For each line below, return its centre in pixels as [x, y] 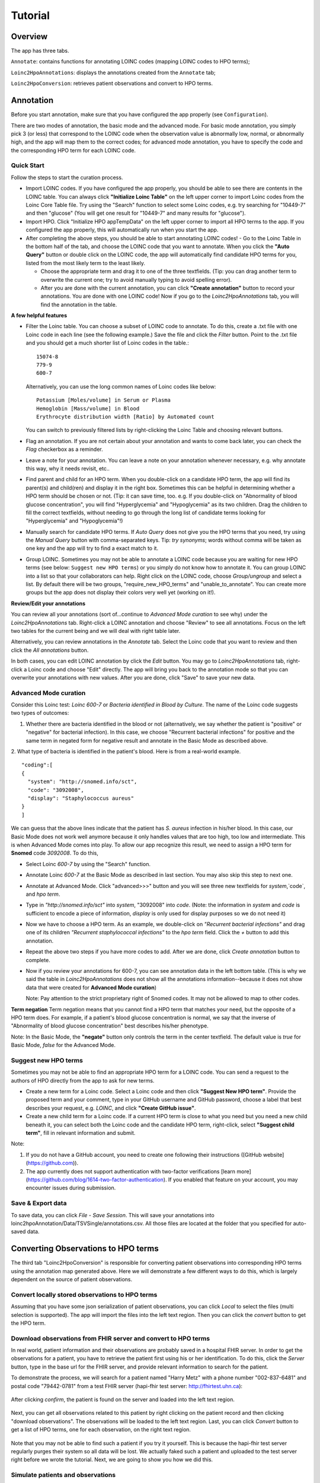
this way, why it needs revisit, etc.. [68, 468]
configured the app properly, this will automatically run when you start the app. [122, 230]
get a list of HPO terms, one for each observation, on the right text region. [101, 1430]
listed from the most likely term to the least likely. [85, 263]
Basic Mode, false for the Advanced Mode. [63, 1045]
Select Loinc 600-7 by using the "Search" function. [88, 864]
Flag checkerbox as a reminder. [64, 449]
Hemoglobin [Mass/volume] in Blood [88, 408]
